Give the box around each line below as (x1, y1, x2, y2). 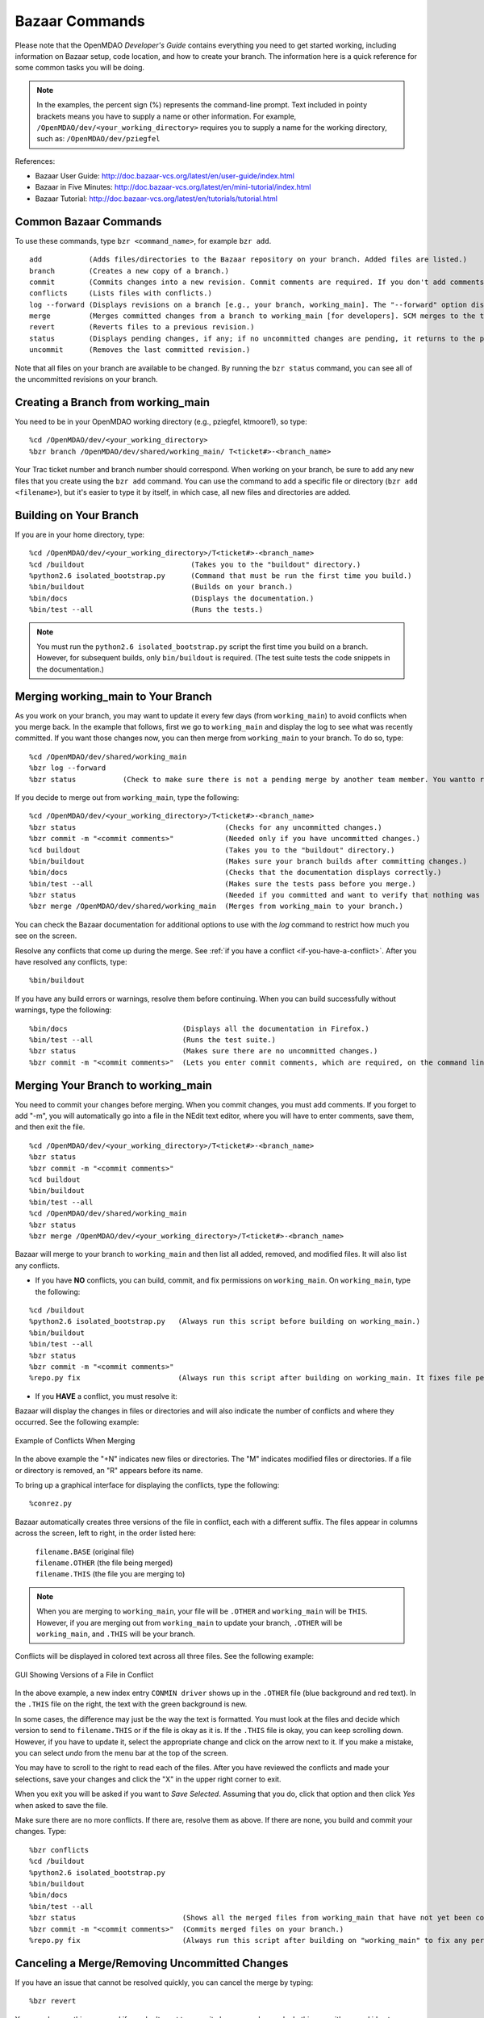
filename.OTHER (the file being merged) (35, 1558, 173, 1568)
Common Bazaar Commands (15, 215, 162, 228)
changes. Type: (15, 1827, 67, 1836)
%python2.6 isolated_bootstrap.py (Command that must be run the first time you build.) (29, 571, 412, 580)
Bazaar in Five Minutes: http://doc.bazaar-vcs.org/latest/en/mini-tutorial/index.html (35, 182, 311, 192)
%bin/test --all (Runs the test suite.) (29, 1036, 276, 1045)
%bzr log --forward (29, 764, 106, 772)
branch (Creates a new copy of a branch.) (29, 266, 230, 275)
